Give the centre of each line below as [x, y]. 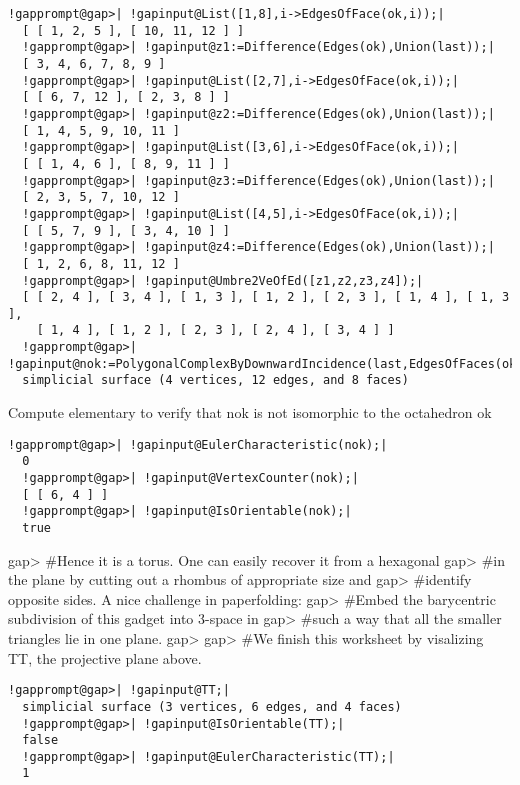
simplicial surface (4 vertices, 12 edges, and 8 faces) [215, 380]
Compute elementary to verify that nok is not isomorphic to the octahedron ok [250, 412]
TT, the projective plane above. [105, 657]
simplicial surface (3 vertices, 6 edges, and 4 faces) [212, 706]
